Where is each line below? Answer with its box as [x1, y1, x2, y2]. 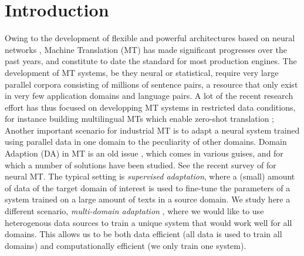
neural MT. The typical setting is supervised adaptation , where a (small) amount [5, 170, 295, 182]
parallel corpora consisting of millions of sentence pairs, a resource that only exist [5, 78, 298, 90]
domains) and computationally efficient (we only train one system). [5, 239, 246, 251]
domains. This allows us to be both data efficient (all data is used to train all [5, 228, 282, 240]
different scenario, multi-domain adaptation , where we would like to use [5, 205, 264, 217]
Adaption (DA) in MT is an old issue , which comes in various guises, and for [5, 147, 283, 159]
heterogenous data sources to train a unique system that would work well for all [5, 216, 292, 228]
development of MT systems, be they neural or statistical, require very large [5, 66, 279, 78]
